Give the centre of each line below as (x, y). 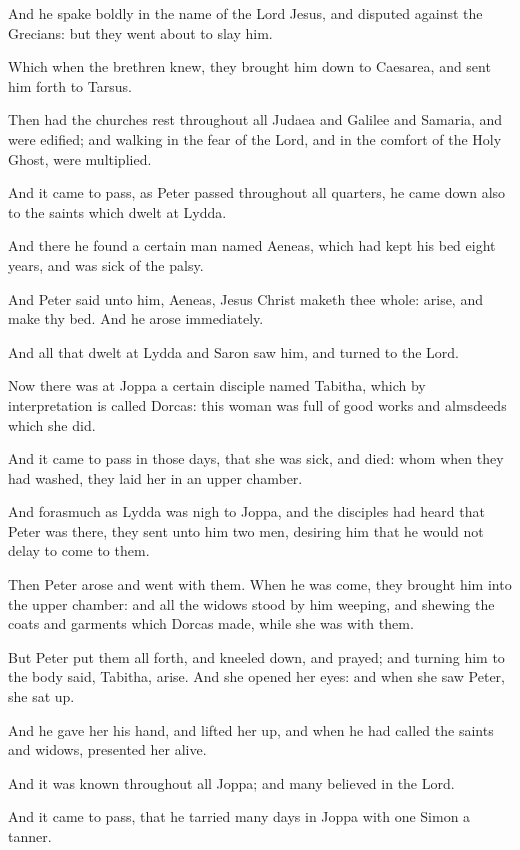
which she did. (52, 424)
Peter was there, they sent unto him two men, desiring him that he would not (246, 530)
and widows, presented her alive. (107, 749)
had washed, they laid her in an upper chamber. (155, 477)
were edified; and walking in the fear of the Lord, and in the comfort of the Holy (255, 138)
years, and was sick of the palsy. (106, 264)
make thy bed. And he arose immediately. (136, 318)
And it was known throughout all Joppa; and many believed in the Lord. (231, 782)
